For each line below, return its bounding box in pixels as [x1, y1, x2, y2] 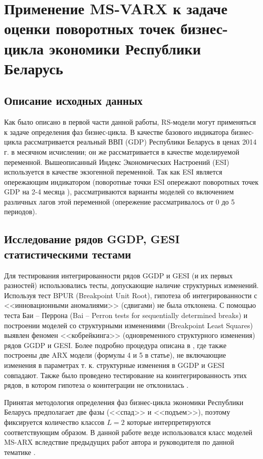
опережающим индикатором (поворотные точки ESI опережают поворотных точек [4, 176, 259, 187]
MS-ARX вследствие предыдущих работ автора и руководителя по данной [4, 437, 234, 447]
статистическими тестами [4, 246, 131, 262]
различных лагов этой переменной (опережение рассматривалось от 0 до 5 [4, 196, 235, 207]
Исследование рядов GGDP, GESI [4, 231, 180, 247]
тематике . [4, 446, 36, 457]
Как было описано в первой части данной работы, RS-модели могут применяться [4, 117, 256, 127]
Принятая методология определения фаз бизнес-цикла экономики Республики [4, 396, 244, 407]
